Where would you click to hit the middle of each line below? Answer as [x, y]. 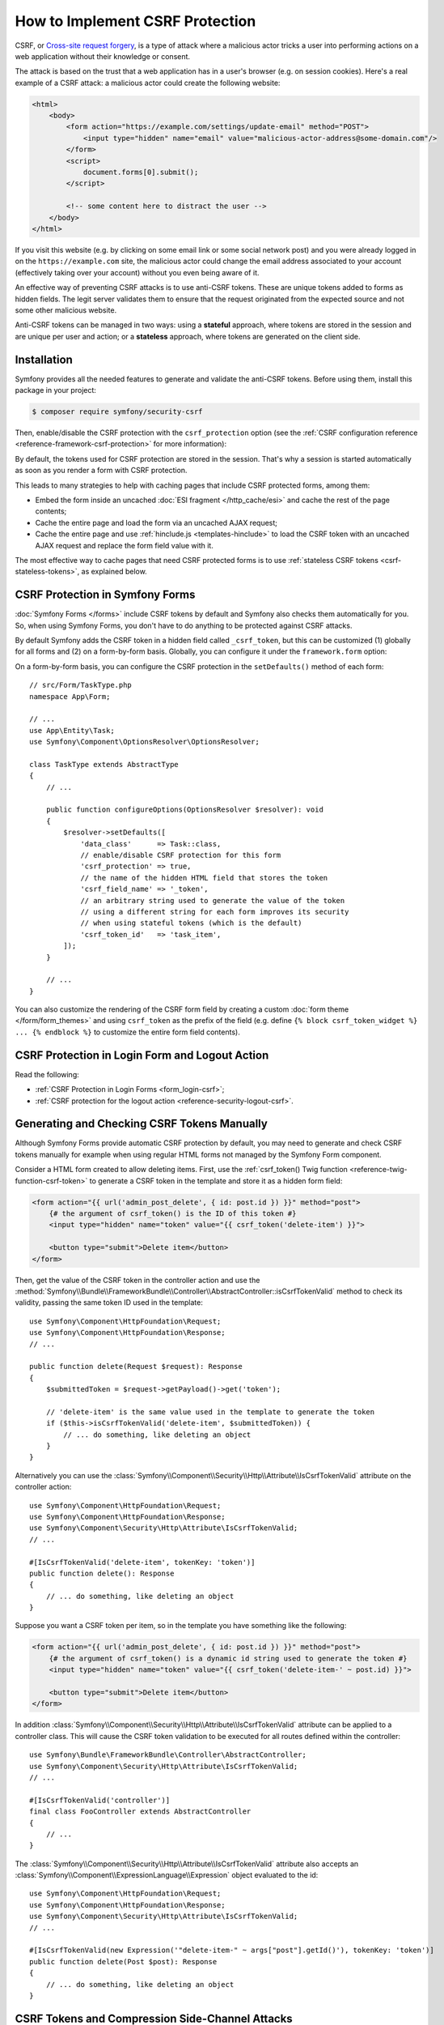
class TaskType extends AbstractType [104, 764]
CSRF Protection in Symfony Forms [105, 595]
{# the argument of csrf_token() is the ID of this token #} [173, 1214]
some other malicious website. [66, 310]
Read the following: [47, 1074]
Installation [44, 359]
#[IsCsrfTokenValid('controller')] [100, 1800]
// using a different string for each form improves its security [215, 912]
